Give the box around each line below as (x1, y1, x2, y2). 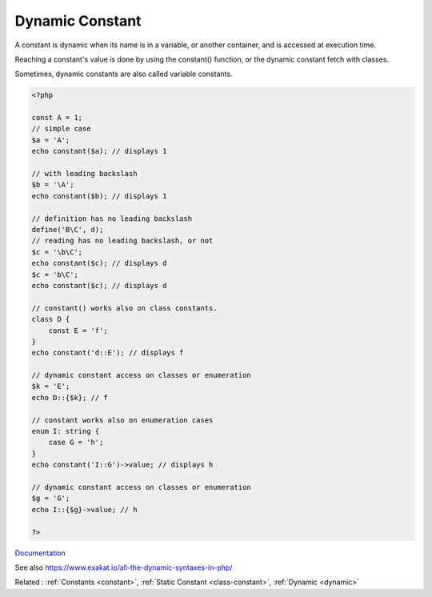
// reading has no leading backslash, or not (31, 236, 214, 246)
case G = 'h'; (48, 438, 104, 447)
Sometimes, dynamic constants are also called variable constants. (14, 69, 233, 79)
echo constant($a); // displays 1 (31, 146, 167, 156)
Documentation (14, 548, 66, 558)
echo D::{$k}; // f (31, 393, 108, 402)
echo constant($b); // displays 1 (31, 191, 167, 200)
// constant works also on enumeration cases (31, 415, 214, 424)
